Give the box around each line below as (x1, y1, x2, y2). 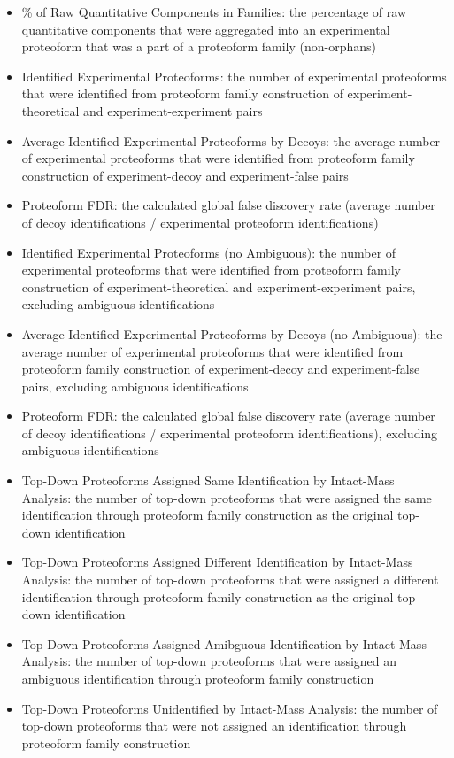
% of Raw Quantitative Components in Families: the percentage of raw (21, 3, 407, 20)
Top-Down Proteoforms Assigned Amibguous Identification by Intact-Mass (21, 634, 427, 653)
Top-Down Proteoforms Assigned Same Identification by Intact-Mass (21, 471, 395, 490)
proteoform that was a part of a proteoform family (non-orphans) (21, 37, 376, 56)
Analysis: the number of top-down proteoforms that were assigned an (21, 652, 397, 670)
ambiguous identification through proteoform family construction (21, 669, 374, 687)
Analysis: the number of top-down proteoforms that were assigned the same (21, 488, 432, 507)
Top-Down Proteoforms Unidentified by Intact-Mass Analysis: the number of (21, 699, 438, 717)
